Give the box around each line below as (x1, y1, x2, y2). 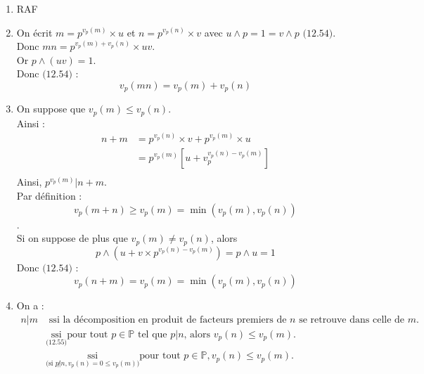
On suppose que (16, 101, 86, 116)
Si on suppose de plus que (16, 231, 128, 245)
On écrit (16, 25, 53, 39)
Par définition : (16, 188, 82, 202)
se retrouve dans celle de (299, 314, 405, 325)
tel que (137, 329, 167, 340)
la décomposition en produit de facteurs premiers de (63, 314, 287, 325)
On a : (16, 298, 44, 313)
